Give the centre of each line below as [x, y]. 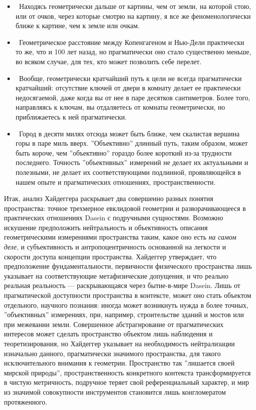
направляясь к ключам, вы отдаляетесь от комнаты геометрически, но [120, 107]
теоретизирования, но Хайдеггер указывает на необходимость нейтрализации [120, 343]
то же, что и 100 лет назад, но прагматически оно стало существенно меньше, [133, 52]
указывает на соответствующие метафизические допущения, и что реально [116, 275]
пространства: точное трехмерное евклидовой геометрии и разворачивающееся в [125, 208]
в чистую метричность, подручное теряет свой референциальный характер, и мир [127, 382]
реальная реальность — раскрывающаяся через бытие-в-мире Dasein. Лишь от [122, 285]
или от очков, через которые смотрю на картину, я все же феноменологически [133, 16]
